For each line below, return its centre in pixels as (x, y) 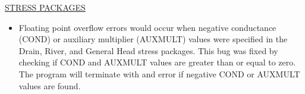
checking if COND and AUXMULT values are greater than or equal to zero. (157, 62)
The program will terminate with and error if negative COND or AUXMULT (159, 73)
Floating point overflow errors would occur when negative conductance (147, 27)
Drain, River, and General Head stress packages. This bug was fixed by (148, 50)
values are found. (50, 85)
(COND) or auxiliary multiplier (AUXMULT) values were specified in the (153, 39)
